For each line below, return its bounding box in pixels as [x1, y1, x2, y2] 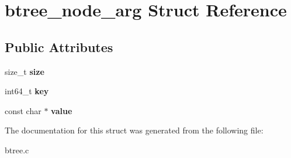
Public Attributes [5, 37, 113, 56]
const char [5, 104, 41, 116]
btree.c [5, 143, 29, 156]
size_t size [5, 65, 44, 77]
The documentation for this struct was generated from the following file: [5, 124, 264, 136]
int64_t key [5, 85, 49, 97]
